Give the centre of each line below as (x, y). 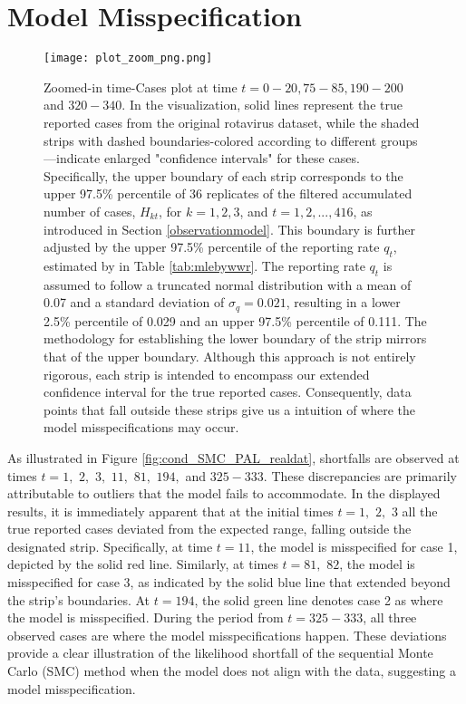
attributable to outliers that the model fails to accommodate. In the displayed (224, 493)
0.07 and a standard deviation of (134, 302)
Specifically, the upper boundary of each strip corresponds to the (223, 175)
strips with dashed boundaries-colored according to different (210, 140)
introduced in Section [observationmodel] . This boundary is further (230, 229)
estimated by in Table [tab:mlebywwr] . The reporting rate (204, 265)
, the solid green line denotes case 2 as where (319, 599)
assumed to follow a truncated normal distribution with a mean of (228, 284)
